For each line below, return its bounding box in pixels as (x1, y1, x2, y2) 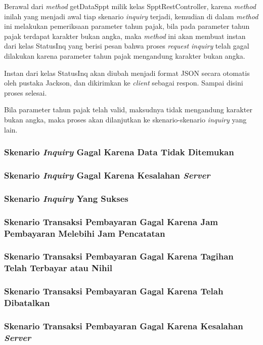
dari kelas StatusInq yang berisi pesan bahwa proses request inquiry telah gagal (4, 40, 249, 51)
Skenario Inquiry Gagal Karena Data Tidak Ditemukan (4, 146, 234, 158)
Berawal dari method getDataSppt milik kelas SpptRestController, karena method (4, 1, 256, 11)
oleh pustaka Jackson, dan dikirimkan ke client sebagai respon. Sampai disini (4, 77, 243, 88)
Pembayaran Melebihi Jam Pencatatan (4, 227, 165, 239)
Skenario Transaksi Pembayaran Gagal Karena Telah (4, 285, 224, 297)
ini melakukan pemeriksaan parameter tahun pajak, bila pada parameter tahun (4, 21, 250, 31)
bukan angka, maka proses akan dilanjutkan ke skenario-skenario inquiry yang (4, 114, 247, 124)
